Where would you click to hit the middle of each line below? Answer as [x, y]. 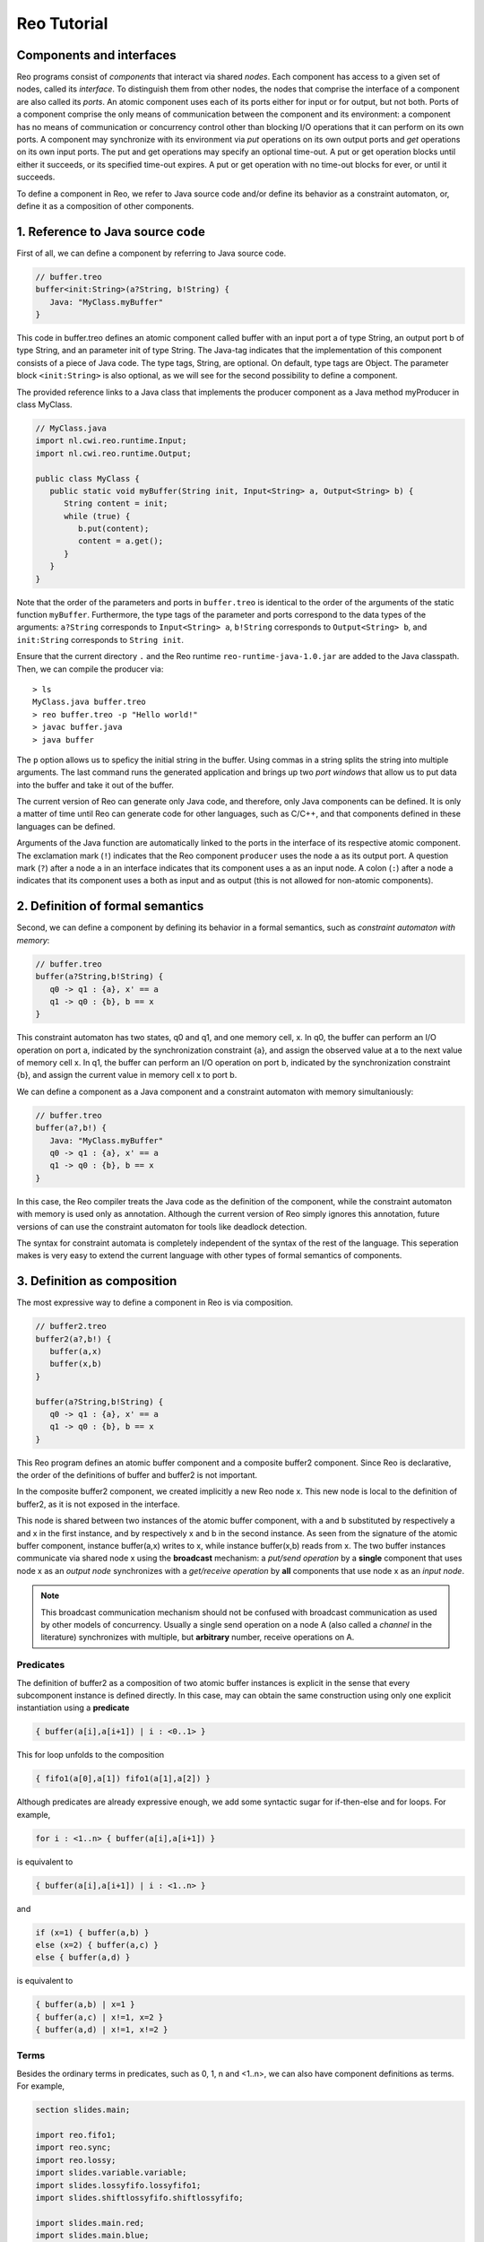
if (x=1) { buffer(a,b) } [92, 1932]
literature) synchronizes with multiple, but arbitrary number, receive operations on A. [198, 1638]
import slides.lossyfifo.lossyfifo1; [118, 2185]
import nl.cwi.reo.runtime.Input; [111, 441]
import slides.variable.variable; [111, 2173]
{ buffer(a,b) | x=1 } [85, 2005]
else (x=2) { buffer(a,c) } [97, 1945]
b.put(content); [113, 529]
